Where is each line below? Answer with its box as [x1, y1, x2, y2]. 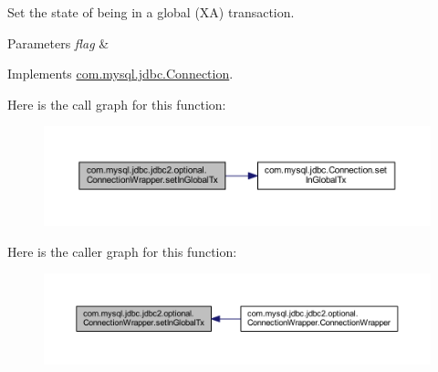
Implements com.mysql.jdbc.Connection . [7, 64, 234, 83]
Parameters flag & [7, 33, 109, 52]
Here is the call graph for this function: [7, 94, 226, 113]
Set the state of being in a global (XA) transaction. [7, 3, 295, 21]
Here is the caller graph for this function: [7, 241, 237, 260]
